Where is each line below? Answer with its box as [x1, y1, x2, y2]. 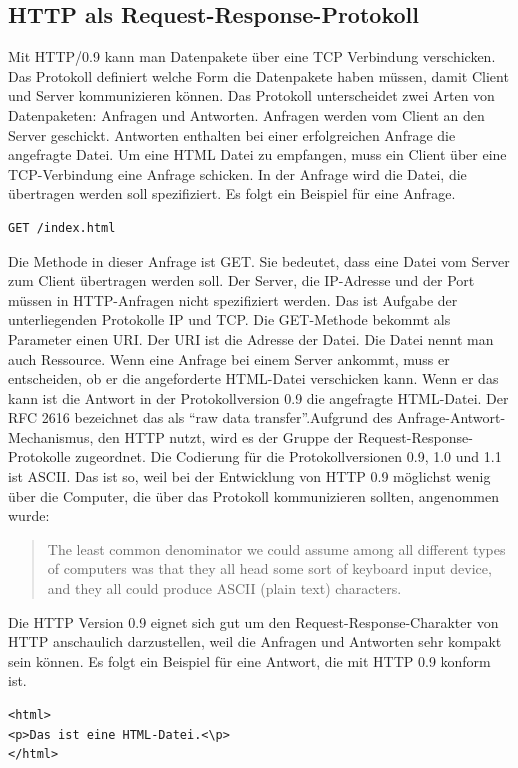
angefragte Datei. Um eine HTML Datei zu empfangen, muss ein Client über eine [8, 144, 507, 165]
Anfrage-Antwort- [396, 407, 506, 428]
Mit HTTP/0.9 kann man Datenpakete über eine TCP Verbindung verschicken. [8, 46, 496, 67]
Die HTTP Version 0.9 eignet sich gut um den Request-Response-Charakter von [8, 611, 499, 632]
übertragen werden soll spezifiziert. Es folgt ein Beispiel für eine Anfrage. [8, 183, 456, 204]
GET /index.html [8, 220, 116, 235]
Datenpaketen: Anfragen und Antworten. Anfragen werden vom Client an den [8, 104, 485, 125]
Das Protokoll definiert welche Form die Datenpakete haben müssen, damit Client [8, 65, 509, 86]
